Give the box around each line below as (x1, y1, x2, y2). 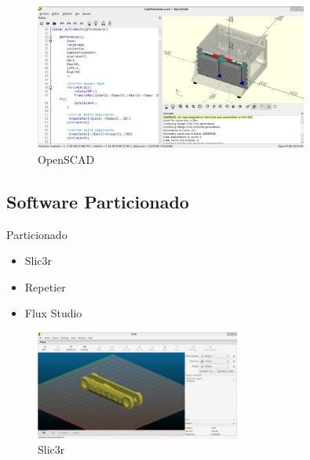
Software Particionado (6, 189, 189, 213)
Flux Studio (24, 305, 82, 321)
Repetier (24, 278, 66, 295)
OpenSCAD (38, 150, 95, 167)
